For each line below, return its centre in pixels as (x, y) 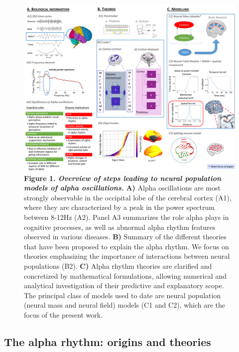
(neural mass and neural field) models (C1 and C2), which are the (125, 305)
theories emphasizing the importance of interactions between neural (127, 256)
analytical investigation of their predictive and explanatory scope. (124, 285)
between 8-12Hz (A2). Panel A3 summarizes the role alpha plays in (126, 217)
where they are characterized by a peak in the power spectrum (119, 207)
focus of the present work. (63, 314)
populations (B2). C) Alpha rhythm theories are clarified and (118, 265)
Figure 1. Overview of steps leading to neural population (123, 178)
